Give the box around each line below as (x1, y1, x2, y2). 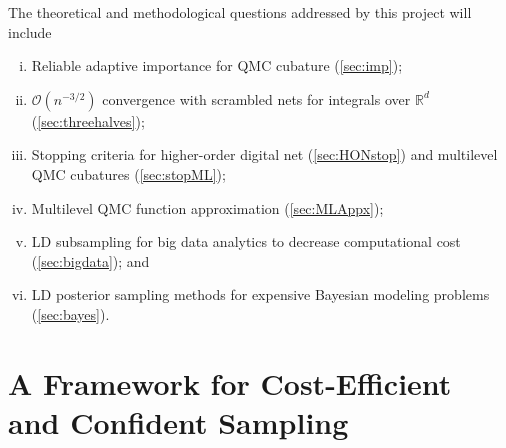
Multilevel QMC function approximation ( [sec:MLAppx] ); (31, 197, 384, 218)
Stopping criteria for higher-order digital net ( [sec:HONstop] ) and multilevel (31, 144, 498, 165)
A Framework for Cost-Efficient (8, 362, 452, 403)
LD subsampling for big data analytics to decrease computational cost (31, 231, 461, 252)
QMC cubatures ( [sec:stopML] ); (31, 163, 226, 184)
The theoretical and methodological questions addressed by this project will (8, 2, 472, 22)
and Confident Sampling (8, 401, 349, 442)
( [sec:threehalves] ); (31, 110, 145, 131)
